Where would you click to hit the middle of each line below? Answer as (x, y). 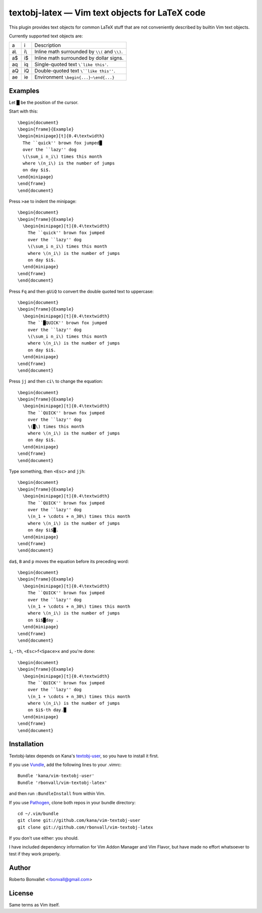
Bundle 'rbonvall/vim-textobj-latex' (63, 782)
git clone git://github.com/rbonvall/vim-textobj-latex (85, 827)
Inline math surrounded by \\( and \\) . (79, 52)
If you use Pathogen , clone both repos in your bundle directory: (72, 802)
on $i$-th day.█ (47, 710)
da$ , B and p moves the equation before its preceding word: (69, 561)
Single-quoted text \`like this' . (72, 65)
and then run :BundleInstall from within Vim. (57, 794)
